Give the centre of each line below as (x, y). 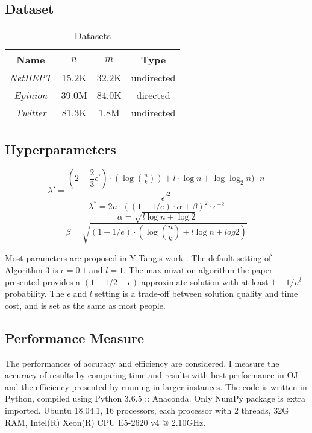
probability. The (35, 293)
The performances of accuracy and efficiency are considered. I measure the (142, 363)
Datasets (92, 36)
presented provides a (43, 281)
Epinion (31, 95)
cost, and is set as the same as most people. (85, 305)
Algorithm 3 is (32, 269)
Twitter (30, 113)
